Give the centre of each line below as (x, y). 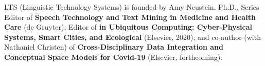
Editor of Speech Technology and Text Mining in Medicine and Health (130, 17)
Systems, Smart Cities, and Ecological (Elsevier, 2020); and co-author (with (132, 37)
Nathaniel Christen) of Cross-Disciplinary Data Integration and (114, 47)
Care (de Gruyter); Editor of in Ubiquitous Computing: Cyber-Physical (128, 27)
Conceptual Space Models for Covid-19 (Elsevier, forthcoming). (113, 57)
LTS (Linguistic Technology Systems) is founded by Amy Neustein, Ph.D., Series (132, 7)
